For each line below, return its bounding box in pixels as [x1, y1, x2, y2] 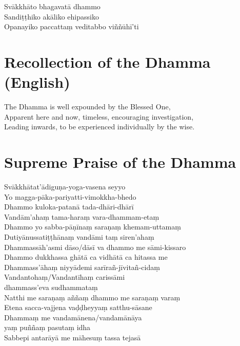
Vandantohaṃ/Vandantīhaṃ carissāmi [4, 272, 125, 282]
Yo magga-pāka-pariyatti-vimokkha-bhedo [4, 191, 136, 202]
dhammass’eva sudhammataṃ [4, 281, 98, 292]
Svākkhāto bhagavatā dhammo [4, 1, 101, 11]
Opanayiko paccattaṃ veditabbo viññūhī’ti [4, 21, 139, 32]
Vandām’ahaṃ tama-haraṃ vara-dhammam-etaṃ [4, 211, 159, 222]
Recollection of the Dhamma [4, 51, 211, 72]
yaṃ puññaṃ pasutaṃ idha [4, 322, 91, 333]
